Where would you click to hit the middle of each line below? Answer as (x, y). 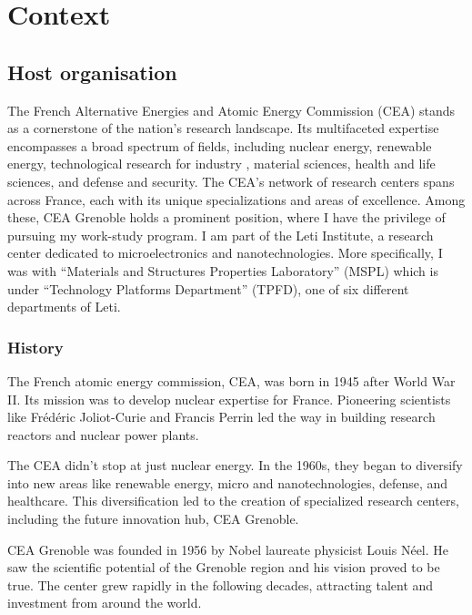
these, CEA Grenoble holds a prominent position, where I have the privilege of (226, 217)
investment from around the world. (105, 603)
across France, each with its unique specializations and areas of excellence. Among (236, 199)
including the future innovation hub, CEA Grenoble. (153, 519)
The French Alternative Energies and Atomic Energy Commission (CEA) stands (231, 110)
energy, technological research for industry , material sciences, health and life (221, 164)
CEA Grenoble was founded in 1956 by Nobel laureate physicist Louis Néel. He (228, 549)
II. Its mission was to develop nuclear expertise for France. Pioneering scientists (229, 399)
